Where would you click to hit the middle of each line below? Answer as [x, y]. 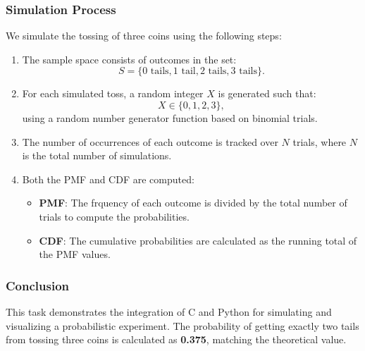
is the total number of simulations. [97, 155]
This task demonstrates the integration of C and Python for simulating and [169, 311]
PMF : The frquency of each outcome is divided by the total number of [193, 203]
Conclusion [37, 285]
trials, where [320, 141]
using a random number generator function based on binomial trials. [170, 118]
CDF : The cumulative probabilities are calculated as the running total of [198, 240]
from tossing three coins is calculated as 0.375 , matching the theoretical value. [176, 339]
